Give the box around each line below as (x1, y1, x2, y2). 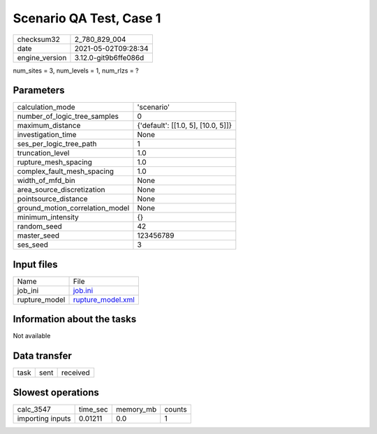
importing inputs (17, 413, 71, 423)
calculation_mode (17, 102, 76, 112)
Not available (13, 332, 51, 340)
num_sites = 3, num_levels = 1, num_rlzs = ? (13, 66, 139, 75)
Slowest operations (13, 386, 99, 398)
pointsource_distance (17, 194, 88, 204)
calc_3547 (17, 404, 52, 414)
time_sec (78, 404, 108, 414)
